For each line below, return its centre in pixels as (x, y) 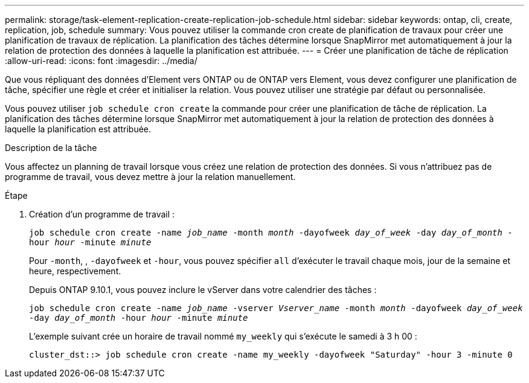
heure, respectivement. (75, 271)
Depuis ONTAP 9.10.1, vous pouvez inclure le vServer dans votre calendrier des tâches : (203, 290)
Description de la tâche (51, 148)
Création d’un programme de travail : (102, 214)
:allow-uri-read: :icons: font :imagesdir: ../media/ (101, 61)
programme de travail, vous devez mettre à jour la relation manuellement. (150, 177)
